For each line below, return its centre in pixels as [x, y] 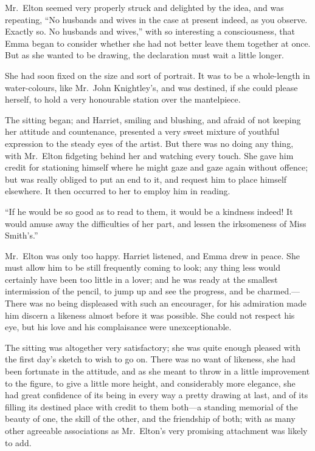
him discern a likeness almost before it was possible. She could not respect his [150, 315]
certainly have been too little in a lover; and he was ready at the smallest [141, 279]
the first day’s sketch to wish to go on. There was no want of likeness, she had [150, 359]
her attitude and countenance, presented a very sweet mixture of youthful [142, 131]
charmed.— [279, 291]
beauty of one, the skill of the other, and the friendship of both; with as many [150, 419]
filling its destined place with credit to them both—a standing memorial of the [151, 406]
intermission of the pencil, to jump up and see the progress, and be [130, 291]
